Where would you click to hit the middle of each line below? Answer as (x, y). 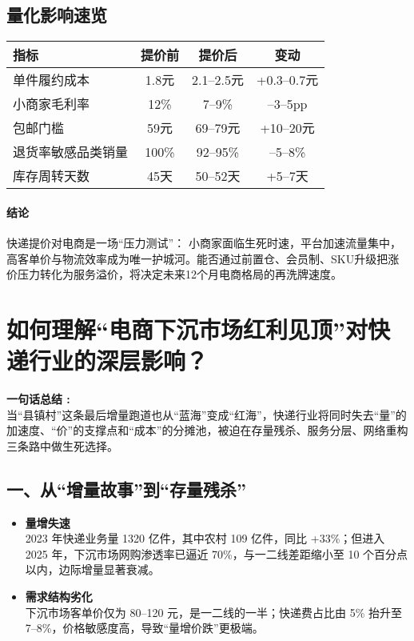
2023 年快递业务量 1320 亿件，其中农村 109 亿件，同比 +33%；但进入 (205, 538)
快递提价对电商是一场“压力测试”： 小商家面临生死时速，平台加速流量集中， (204, 242)
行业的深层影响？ (119, 361)
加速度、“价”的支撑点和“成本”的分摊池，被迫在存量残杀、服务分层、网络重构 (207, 430)
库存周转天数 (52, 176)
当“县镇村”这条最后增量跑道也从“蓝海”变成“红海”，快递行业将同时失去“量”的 (207, 414)
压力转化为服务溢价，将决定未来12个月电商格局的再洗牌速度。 (179, 274)
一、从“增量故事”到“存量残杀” (126, 489)
